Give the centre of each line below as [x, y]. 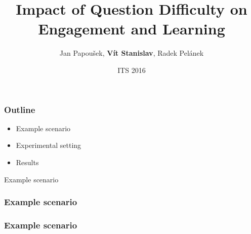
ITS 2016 [132, 70]
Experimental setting [49, 145]
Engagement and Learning [132, 29]
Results [27, 162]
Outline [20, 109]
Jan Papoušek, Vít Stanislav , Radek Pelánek [132, 53]
